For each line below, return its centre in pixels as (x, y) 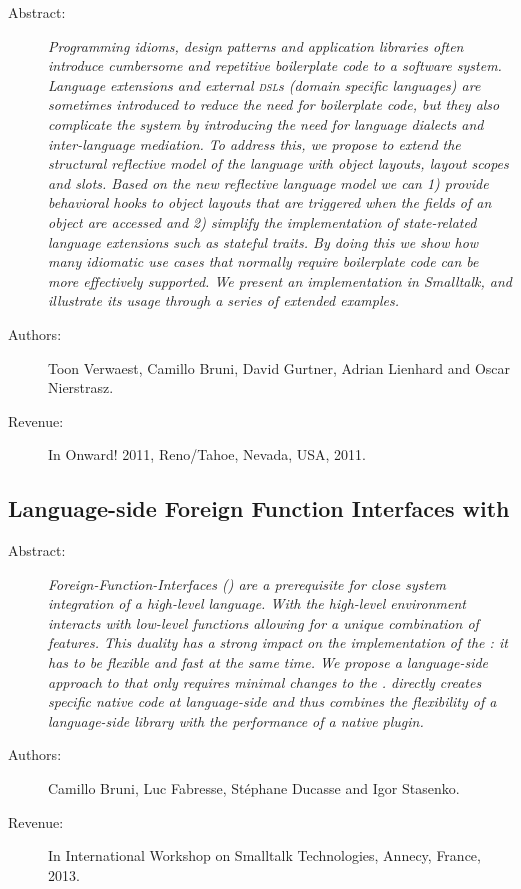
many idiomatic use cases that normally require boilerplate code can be (263, 261)
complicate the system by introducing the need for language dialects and (266, 123)
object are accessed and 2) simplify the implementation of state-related (262, 221)
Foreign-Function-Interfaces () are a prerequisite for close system (247, 583)
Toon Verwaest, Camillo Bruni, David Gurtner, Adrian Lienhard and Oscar (279, 367)
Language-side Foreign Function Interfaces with (259, 508)
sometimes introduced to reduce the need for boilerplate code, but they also (274, 104)
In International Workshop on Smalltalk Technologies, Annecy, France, (264, 855)
